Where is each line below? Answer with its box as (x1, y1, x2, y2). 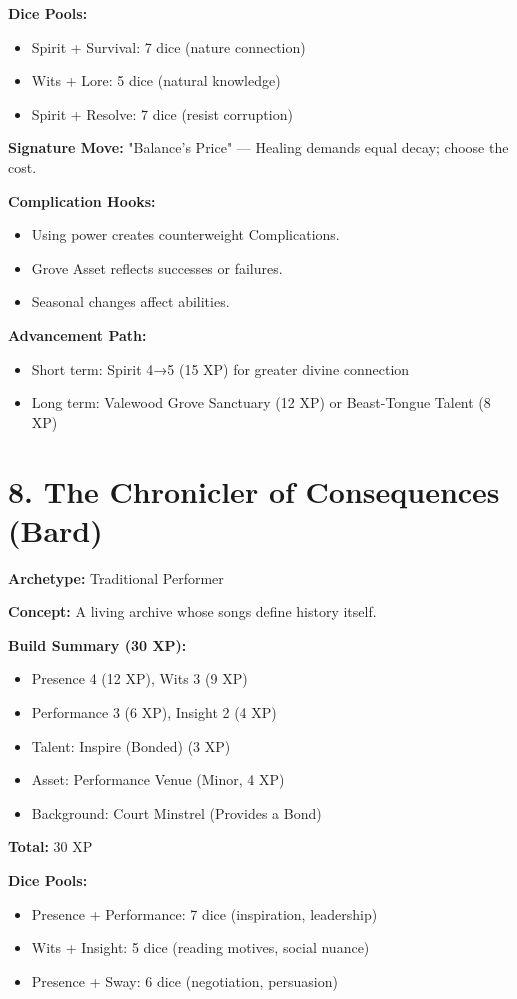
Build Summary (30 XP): (8, 634, 187, 655)
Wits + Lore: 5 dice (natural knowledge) (31, 70, 281, 91)
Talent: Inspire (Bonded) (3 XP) (31, 735, 231, 756)
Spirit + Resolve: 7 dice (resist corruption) (31, 103, 293, 124)
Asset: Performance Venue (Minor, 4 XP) (31, 769, 285, 790)
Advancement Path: (8, 324, 147, 345)
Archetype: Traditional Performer (8, 567, 224, 588)
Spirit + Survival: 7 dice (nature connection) (31, 36, 306, 57)
